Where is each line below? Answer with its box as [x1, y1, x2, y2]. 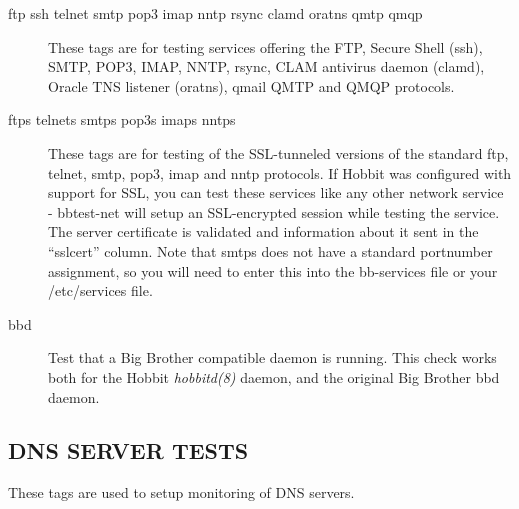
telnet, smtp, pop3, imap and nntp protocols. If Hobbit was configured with [48, 162, 512, 183]
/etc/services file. [48, 280, 153, 301]
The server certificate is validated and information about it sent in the [48, 221, 479, 242]
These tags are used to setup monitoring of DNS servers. [8, 482, 355, 503]
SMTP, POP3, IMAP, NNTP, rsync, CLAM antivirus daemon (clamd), [48, 56, 485, 77]
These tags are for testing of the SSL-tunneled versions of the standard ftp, [48, 142, 509, 163]
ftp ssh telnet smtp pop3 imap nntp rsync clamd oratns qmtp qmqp [8, 3, 423, 23]
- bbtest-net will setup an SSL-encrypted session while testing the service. [48, 201, 500, 222]
